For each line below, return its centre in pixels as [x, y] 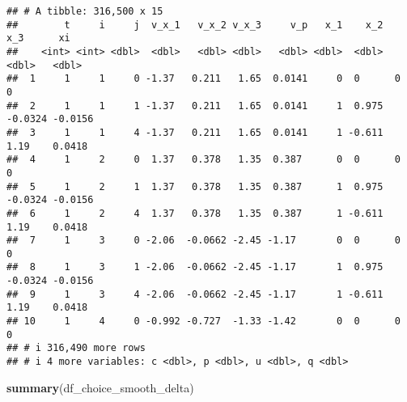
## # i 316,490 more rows [76, 348]
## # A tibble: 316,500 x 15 [85, 11]
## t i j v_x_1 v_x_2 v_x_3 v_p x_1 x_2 [195, 25]
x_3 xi [38, 38]
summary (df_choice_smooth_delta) [100, 387]
